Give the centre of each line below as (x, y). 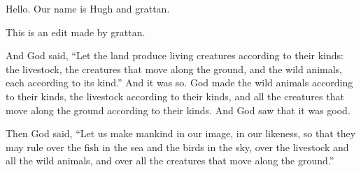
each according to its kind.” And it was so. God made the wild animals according (179, 83)
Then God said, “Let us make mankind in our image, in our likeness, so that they (181, 133)
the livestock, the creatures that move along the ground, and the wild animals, (174, 69)
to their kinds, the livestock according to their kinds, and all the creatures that (175, 96)
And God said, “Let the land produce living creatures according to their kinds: (175, 55)
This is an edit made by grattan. (76, 32)
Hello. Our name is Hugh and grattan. (88, 8)
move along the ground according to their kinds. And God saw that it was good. (178, 110)
